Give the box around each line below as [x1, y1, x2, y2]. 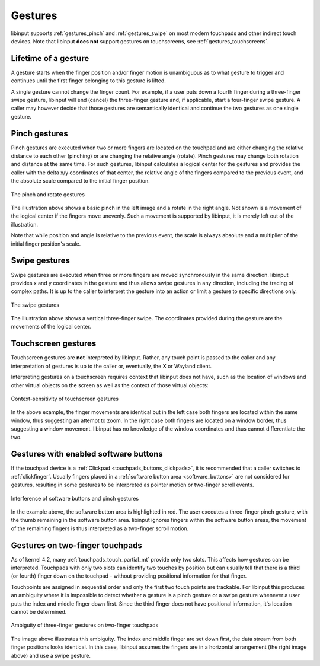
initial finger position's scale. [11, 240, 81, 247]
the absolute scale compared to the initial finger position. [11, 177, 151, 184]
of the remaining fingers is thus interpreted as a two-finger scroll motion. [11, 525, 189, 532]
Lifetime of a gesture [11, 53, 89, 63]
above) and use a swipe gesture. [11, 652, 91, 659]
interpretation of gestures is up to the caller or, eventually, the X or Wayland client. [11, 362, 212, 369]
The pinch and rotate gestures [11, 190, 85, 198]
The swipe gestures [11, 301, 59, 308]
